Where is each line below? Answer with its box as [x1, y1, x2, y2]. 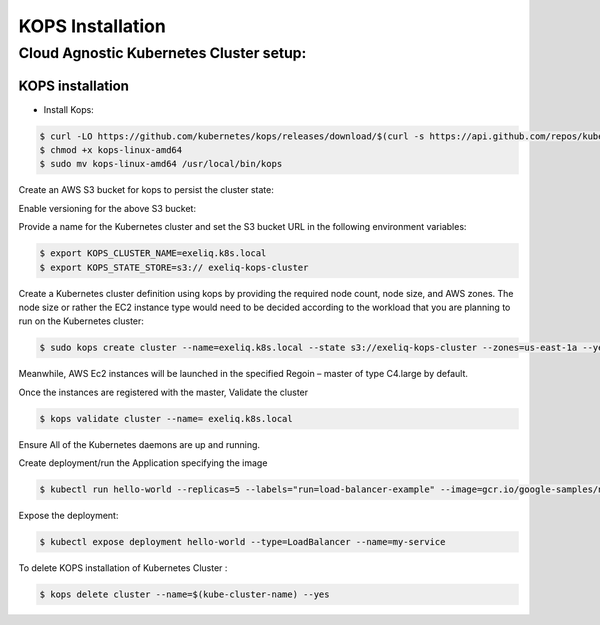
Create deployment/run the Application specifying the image [18, 457, 268, 469]
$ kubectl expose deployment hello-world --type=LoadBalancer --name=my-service [39, 536, 446, 548]
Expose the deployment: [18, 510, 119, 522]
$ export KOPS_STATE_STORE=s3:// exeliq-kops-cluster [39, 261, 309, 273]
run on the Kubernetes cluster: [18, 315, 145, 327]
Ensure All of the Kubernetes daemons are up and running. [18, 438, 260, 450]
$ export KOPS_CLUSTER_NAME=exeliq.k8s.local [39, 248, 267, 259]
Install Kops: [43, 103, 94, 115]
